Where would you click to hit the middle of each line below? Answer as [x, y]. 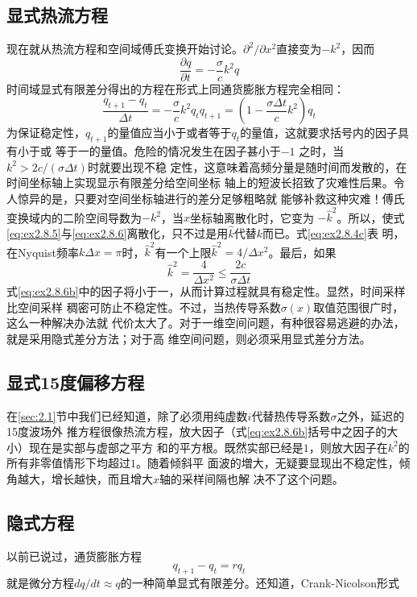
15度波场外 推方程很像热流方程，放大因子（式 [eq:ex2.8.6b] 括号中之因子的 [197, 431]
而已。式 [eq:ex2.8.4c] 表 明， [333, 233]
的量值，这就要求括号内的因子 [319, 133]
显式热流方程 [57, 15]
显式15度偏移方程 [76, 381]
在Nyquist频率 [43, 252]
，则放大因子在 [348, 447]
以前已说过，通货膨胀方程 [74, 556]
